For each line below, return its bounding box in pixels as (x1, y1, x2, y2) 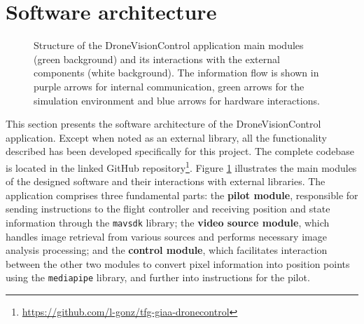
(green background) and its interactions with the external (34, 51, 280, 66)
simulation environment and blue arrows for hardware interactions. (34, 93, 320, 107)
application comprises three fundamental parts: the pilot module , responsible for (6, 187, 358, 202)
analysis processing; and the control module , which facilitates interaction (6, 243, 328, 257)
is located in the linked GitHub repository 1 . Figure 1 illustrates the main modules (6, 158, 357, 175)
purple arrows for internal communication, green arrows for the (34, 79, 304, 93)
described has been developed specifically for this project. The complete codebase (6, 144, 354, 158)
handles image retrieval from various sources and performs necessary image (6, 229, 327, 243)
